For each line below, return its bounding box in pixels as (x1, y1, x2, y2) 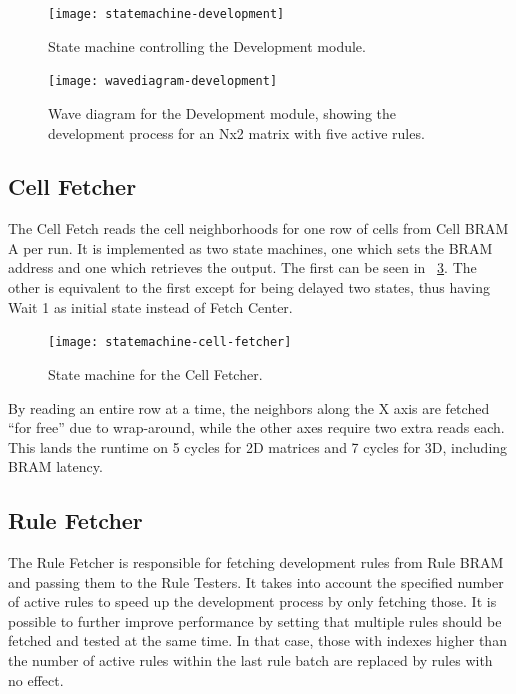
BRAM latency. (8, 456, 103, 477)
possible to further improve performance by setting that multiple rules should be (8, 610, 502, 631)
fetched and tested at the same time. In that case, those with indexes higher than (8, 630, 507, 651)
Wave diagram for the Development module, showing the (48, 102, 397, 123)
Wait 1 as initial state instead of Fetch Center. (8, 296, 293, 317)
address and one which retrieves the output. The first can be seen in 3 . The (8, 257, 477, 278)
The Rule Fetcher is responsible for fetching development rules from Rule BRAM (8, 552, 504, 573)
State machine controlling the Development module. (48, 35, 366, 56)
